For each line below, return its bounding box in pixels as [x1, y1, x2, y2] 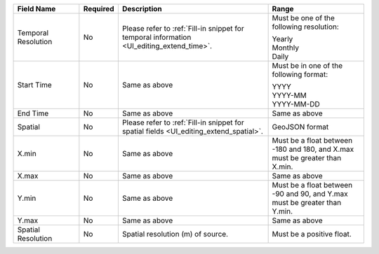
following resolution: [272, 22, 340, 31]
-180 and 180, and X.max [272, 144, 354, 154]
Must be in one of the [272, 61, 343, 70]
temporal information [121, 32, 192, 42]
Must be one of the [272, 13, 335, 22]
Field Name [17, 4, 56, 13]
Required [83, 4, 115, 13]
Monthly [272, 43, 300, 52]
